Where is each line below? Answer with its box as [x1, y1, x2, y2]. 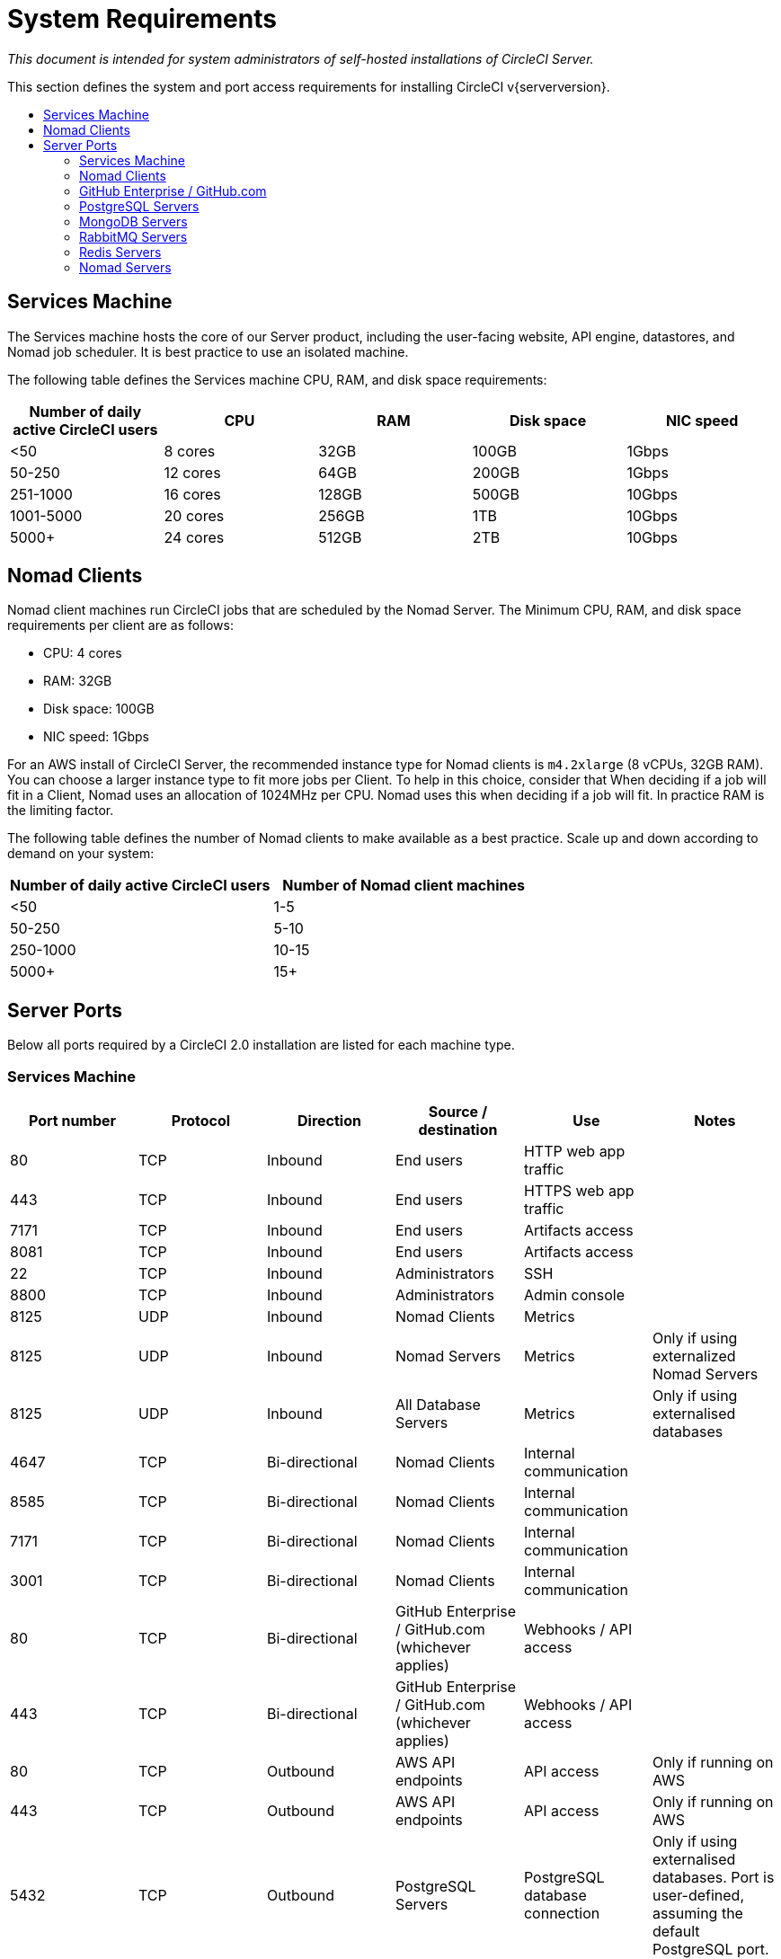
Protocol [171, 1112, 231, 1130]
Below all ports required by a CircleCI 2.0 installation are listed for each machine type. [7, 1037, 515, 1053]
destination [418, 1121, 498, 1139]
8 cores [164, 441, 216, 460]
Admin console [523, 1286, 626, 1305]
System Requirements [7, 4, 277, 34]
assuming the [652, 1904, 743, 1923]
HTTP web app [523, 1142, 626, 1161]
